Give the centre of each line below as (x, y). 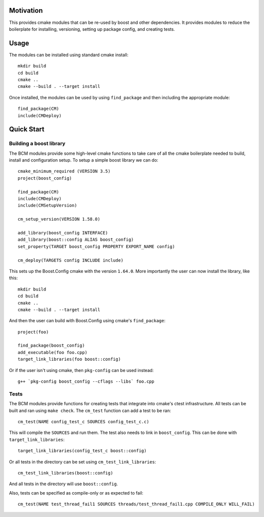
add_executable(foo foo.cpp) (53, 352)
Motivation (26, 10)
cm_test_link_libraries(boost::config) (66, 473)
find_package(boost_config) (51, 346)
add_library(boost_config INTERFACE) (63, 233)
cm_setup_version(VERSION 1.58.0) (59, 219)
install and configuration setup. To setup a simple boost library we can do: (84, 160)
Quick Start (27, 129)
